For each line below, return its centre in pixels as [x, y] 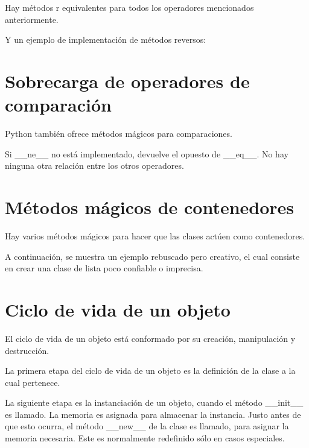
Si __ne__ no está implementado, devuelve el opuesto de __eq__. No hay [147, 153]
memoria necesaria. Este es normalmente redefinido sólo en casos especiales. [145, 438]
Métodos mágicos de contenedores [150, 207]
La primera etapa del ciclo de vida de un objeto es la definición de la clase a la [150, 371]
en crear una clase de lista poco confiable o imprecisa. [104, 268]
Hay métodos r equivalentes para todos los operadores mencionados [129, 7]
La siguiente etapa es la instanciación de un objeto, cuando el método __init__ [154, 402]
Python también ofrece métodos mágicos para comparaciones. [119, 134]
